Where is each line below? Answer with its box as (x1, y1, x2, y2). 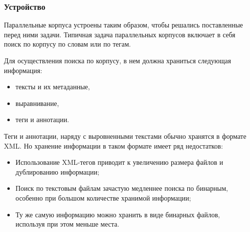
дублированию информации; (15, 166, 99, 177)
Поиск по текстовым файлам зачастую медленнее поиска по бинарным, (15, 183, 228, 193)
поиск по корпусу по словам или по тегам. (4, 39, 131, 49)
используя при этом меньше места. (15, 219, 119, 229)
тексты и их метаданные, (15, 81, 90, 92)
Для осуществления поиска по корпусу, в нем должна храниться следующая (4, 55, 231, 65)
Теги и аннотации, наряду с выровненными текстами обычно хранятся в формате (4, 130, 247, 141)
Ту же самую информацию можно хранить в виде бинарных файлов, (15, 209, 220, 219)
